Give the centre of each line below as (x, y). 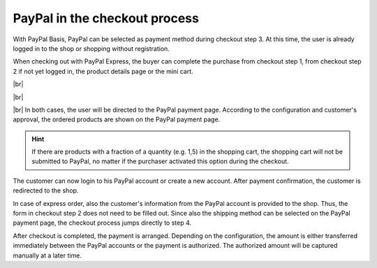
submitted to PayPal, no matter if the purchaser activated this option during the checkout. (160, 161)
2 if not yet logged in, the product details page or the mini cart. (103, 71)
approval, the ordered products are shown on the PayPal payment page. (117, 119)
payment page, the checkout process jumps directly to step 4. (102, 223)
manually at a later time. (47, 255)
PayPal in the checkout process (106, 18)
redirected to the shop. (46, 191)
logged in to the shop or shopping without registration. (91, 48)
